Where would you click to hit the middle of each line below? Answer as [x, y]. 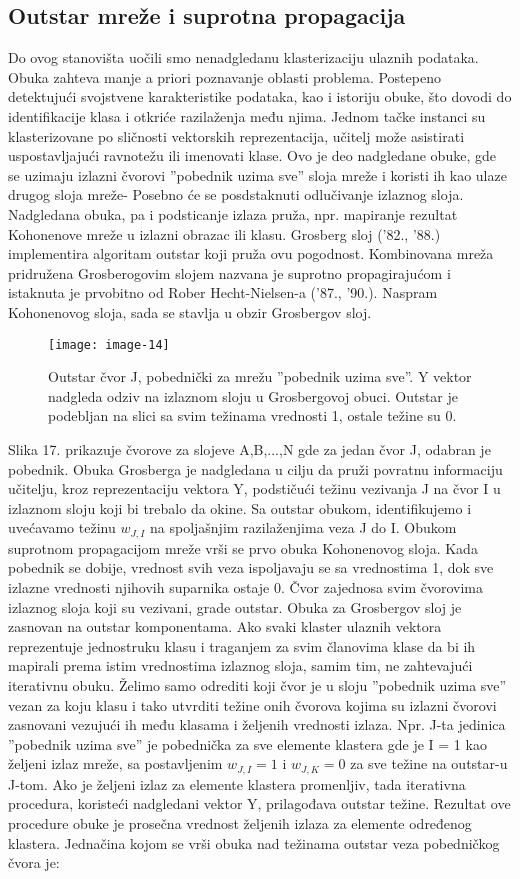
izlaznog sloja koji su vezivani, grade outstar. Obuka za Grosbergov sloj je [235, 606]
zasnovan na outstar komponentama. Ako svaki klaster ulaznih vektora [225, 626]
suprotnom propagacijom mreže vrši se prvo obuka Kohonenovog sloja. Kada [243, 547]
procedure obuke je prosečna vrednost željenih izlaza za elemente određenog [240, 822]
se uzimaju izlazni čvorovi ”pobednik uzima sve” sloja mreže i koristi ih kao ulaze [257, 174]
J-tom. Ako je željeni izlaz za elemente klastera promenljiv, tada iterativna [237, 783]
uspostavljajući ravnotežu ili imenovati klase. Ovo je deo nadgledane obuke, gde [252, 155]
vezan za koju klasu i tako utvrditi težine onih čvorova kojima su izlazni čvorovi [252, 704]
